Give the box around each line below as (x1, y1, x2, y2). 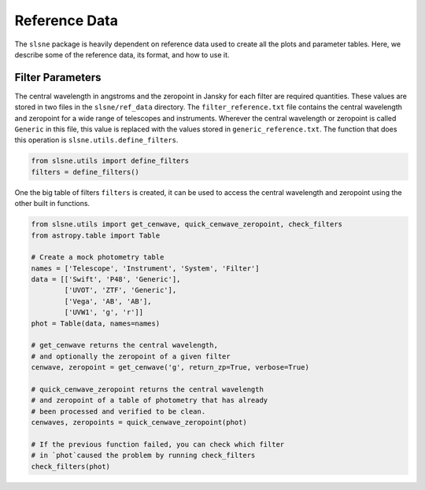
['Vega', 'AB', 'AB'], (64, 297, 153, 306)
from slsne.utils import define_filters (31, 157, 189, 165)
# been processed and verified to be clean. (31, 407, 206, 416)
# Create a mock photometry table (31, 252, 164, 262)
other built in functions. (14, 199, 91, 208)
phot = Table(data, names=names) (31, 319, 161, 328)
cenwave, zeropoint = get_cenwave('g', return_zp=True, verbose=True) (31, 363, 310, 372)
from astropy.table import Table (31, 230, 161, 240)
